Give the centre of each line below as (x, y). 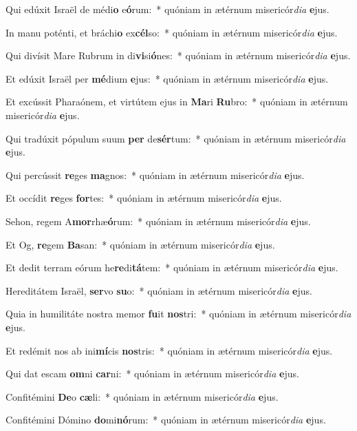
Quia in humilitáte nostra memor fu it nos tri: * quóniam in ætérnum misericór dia (178, 314)
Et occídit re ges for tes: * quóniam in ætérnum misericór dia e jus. (144, 198)
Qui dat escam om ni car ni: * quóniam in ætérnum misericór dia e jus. (152, 374)
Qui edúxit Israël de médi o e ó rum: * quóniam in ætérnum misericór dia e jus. (167, 9)
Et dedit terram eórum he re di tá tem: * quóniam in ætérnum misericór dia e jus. (172, 267)
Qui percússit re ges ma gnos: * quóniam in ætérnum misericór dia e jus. (155, 175)
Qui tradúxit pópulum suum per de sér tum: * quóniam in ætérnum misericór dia (176, 138)
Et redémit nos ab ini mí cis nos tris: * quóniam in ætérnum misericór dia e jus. (169, 350)
